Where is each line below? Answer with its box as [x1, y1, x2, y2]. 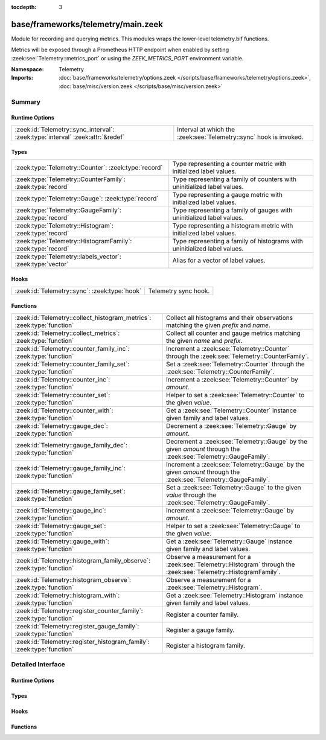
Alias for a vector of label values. [172, 256, 266, 264]
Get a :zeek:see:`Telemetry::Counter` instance [166, 406, 297, 415]
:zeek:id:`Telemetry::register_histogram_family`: [14, 637, 150, 646]
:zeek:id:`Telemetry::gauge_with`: [14, 537, 110, 546]
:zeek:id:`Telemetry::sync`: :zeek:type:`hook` [14, 287, 142, 295]
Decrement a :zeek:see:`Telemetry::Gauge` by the [166, 437, 308, 445]
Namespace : [11, 66, 45, 73]
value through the [166, 491, 217, 499]
